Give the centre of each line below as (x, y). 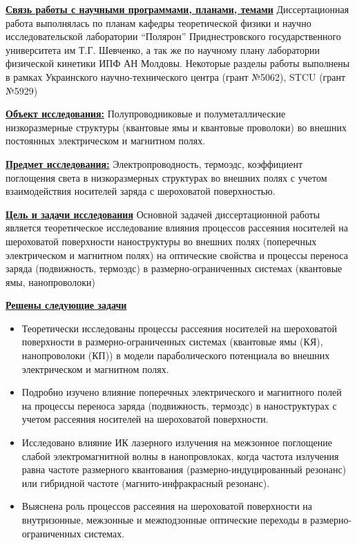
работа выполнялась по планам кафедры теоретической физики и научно (158, 22)
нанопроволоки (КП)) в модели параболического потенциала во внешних (176, 355)
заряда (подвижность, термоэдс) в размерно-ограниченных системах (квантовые (174, 268)
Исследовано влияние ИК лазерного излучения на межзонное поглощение (177, 442)
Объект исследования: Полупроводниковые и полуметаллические (146, 114)
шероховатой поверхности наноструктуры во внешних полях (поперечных (161, 241)
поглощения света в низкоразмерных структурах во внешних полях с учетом (166, 177)
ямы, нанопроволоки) (51, 281)
